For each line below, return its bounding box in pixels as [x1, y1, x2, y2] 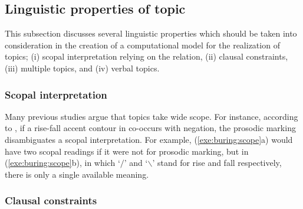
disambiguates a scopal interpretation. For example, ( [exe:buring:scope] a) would [5, 133, 293, 145]
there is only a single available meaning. [5, 168, 149, 180]
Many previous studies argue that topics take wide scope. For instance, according [5, 110, 298, 122]
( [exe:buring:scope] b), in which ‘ [5, 156, 120, 169]
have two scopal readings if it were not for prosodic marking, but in [5, 145, 249, 157]
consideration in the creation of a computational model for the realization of [5, 38, 280, 51]
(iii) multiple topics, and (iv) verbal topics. [5, 61, 160, 74]
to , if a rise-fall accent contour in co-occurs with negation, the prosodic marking [5, 122, 296, 134]
